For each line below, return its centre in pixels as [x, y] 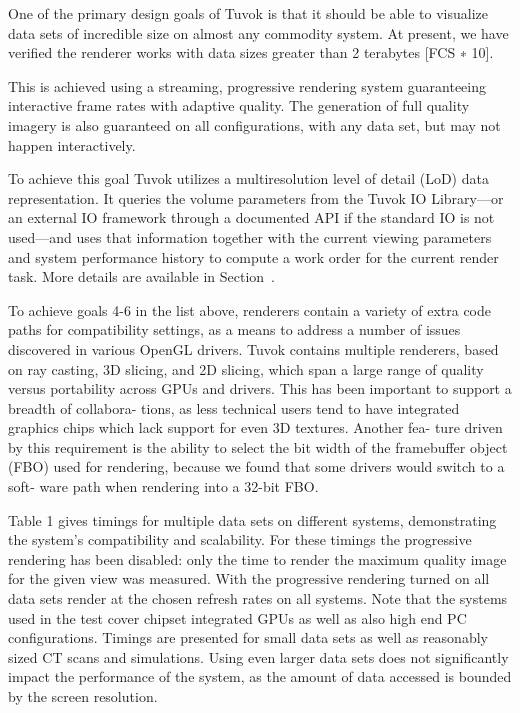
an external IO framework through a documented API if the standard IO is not [251, 217]
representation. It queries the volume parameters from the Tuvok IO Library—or [256, 197]
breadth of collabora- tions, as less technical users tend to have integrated [234, 407]
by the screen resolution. [83, 696]
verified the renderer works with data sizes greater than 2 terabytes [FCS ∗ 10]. [251, 52]
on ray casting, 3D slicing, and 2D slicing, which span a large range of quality [246, 368]
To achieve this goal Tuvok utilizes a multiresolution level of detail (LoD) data [248, 178]
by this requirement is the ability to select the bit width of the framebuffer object [258, 446]
